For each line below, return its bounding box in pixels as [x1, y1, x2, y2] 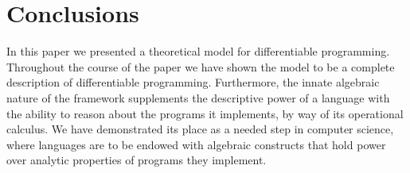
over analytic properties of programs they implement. [6, 152, 267, 168]
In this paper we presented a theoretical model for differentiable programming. [6, 43, 390, 60]
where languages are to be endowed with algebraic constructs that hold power [6, 136, 386, 152]
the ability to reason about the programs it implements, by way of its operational [6, 105, 404, 121]
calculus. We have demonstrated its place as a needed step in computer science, [6, 121, 394, 137]
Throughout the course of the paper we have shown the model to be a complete [6, 58, 395, 75]
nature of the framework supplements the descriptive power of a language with [6, 89, 390, 106]
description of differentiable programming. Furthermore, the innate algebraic [6, 74, 380, 90]
